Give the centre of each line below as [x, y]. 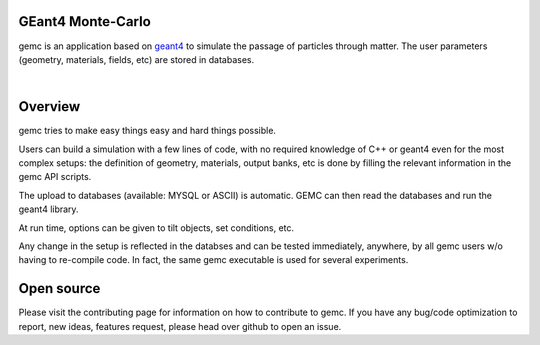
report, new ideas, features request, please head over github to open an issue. [180, 326]
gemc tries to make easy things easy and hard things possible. [147, 131]
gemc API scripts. [55, 177]
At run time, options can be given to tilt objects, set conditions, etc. [156, 227]
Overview [49, 106]
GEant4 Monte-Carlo [85, 21]
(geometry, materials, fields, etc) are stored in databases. [136, 59]
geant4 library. [48, 209]
